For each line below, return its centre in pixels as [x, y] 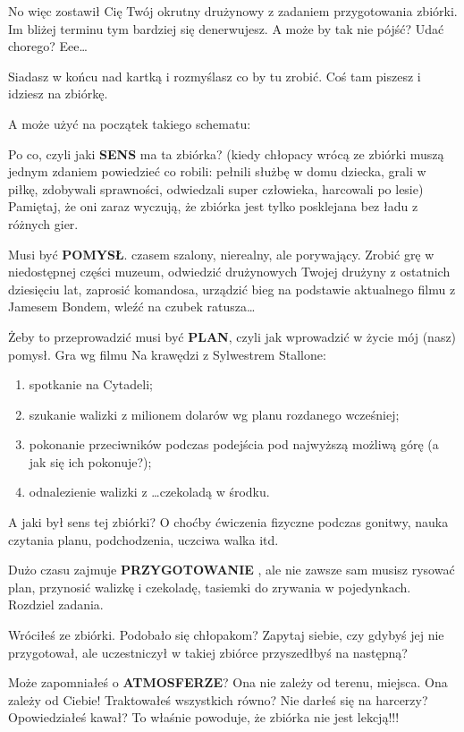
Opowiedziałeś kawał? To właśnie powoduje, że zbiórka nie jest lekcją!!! [204, 717]
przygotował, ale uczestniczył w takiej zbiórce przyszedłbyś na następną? [208, 652]
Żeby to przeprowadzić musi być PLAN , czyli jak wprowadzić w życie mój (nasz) [232, 336]
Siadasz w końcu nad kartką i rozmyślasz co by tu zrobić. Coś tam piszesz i [215, 76]
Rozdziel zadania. [56, 604]
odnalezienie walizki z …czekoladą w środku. [149, 492]
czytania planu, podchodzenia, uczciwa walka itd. [143, 539]
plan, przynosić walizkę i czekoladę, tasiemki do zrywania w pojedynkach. [210, 587]
